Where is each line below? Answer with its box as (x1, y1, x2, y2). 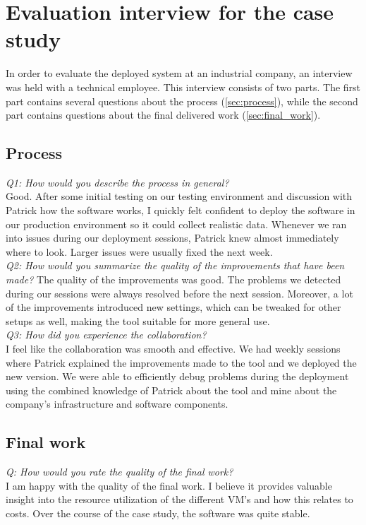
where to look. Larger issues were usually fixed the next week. (6, 244, 273, 259)
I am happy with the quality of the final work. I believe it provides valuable (6, 478, 332, 492)
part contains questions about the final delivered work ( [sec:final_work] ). (6, 107, 321, 122)
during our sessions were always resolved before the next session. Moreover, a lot (6, 285, 353, 300)
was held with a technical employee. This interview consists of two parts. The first (6, 79, 361, 94)
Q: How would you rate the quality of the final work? (6, 464, 233, 479)
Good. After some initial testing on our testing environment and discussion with (6, 189, 353, 203)
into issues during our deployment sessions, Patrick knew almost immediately (6, 230, 339, 245)
